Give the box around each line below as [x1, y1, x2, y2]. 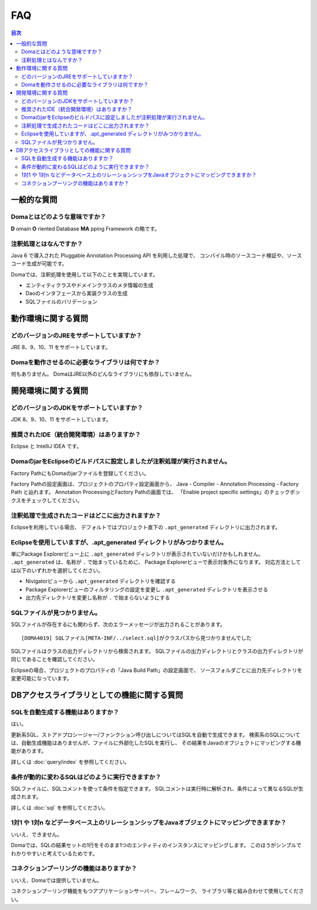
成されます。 [11, 793, 42, 800]
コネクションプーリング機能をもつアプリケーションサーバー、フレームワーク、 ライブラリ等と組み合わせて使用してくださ [11, 888, 304, 895]
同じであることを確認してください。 [11, 656, 99, 663]
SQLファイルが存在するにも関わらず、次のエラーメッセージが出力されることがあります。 [11, 621, 226, 628]
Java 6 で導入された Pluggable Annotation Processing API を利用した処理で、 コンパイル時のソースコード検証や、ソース [11, 252, 302, 259]
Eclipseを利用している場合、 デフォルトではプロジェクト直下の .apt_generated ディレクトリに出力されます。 [11, 523, 281, 530]
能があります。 [11, 747, 47, 755]
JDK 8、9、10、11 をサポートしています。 [11, 416, 112, 423]
